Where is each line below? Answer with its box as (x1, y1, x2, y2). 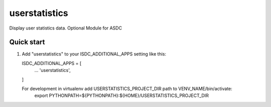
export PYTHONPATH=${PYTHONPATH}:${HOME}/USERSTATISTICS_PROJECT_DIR (34, 92, 209, 98)
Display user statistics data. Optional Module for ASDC (9, 25, 122, 31)
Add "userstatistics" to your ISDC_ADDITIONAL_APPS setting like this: (22, 51, 167, 57)
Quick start (9, 38, 45, 46)
